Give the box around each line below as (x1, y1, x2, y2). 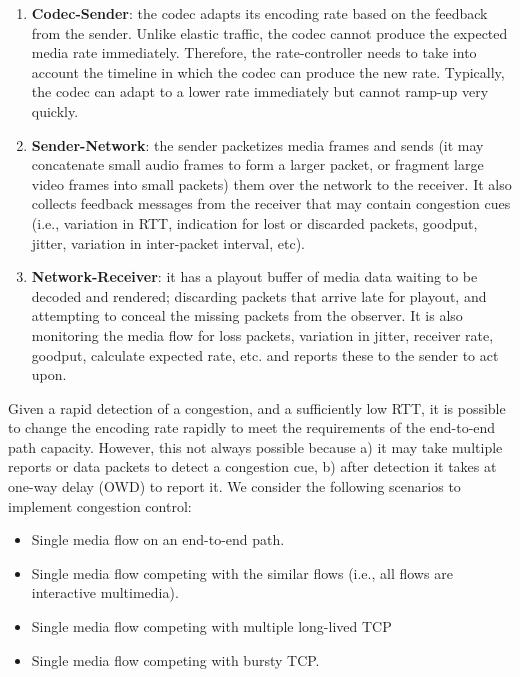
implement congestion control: (8, 495, 192, 516)
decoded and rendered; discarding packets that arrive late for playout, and (31, 285, 487, 306)
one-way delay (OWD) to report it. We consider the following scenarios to (8, 476, 461, 497)
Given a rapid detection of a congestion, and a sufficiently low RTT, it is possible (8, 397, 506, 418)
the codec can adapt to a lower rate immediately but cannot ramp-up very (31, 81, 489, 102)
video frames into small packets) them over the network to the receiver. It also (31, 173, 512, 194)
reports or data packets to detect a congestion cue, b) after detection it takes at (8, 456, 497, 477)
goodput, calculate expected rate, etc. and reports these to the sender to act (31, 344, 499, 365)
